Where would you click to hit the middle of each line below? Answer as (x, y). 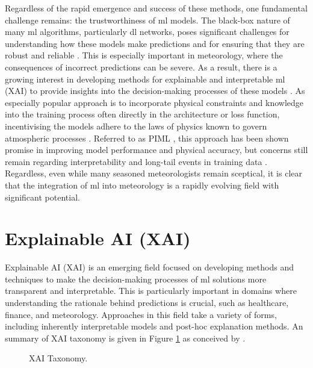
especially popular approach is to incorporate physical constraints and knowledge (154, 102)
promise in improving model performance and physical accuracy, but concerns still (156, 150)
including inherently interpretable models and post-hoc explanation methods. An (154, 326)
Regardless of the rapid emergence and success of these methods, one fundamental (156, 8)
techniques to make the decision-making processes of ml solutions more (136, 279)
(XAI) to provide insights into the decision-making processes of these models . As (155, 91)
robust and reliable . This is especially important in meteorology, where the (144, 55)
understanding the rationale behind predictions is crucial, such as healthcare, (147, 302)
